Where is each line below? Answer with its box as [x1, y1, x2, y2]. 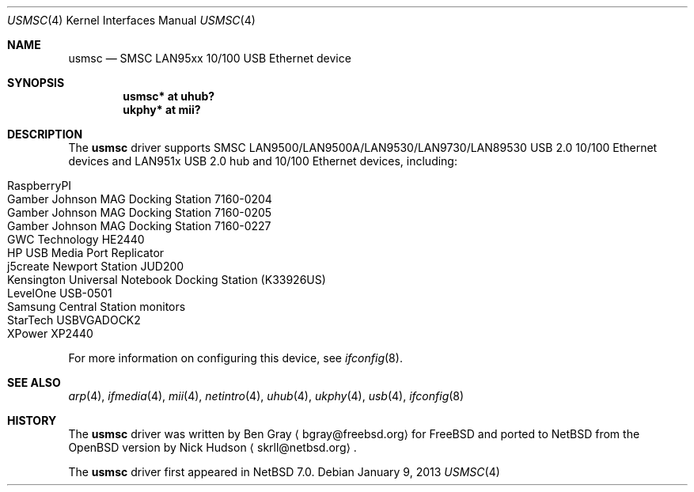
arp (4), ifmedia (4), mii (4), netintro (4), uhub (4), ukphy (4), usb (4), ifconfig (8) [68, 389, 465, 403]
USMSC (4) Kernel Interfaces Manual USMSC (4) [7, 13, 256, 27]
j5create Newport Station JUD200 [7, 259, 184, 273]
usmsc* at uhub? [123, 89, 215, 103]
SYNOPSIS [7, 76, 65, 89]
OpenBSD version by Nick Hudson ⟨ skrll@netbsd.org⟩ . [68, 441, 357, 454]
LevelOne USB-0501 [7, 286, 112, 300]
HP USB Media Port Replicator [7, 246, 165, 259]
